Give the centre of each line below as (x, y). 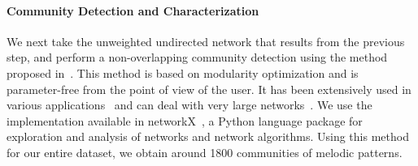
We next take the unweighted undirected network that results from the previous (206, 41)
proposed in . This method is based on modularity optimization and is (183, 72)
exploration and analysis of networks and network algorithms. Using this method (208, 136)
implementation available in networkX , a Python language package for (185, 120)
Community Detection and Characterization (133, 10)
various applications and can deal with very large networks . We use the (189, 105)
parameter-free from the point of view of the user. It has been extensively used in (209, 89)
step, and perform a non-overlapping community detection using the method (197, 57)
